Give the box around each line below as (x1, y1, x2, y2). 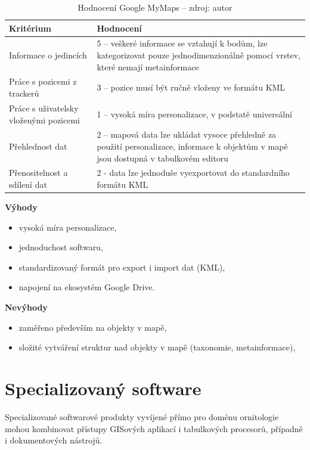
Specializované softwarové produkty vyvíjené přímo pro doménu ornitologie (5, 410, 279, 423)
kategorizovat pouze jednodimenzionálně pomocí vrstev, (97, 49, 301, 61)
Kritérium (9, 21, 51, 34)
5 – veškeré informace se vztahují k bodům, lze (97, 37, 268, 49)
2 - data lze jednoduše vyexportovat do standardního (97, 166, 290, 179)
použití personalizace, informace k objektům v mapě (97, 139, 288, 152)
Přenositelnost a (9, 166, 68, 179)
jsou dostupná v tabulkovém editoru (97, 151, 229, 164)
